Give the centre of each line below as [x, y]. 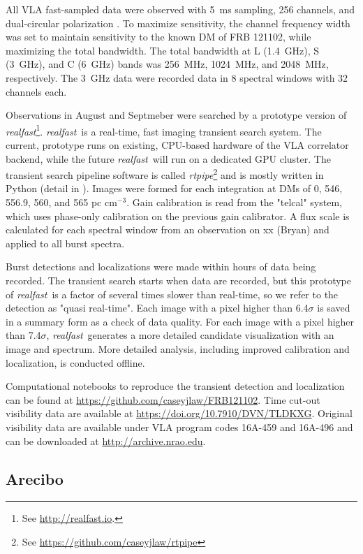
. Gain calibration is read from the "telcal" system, [234, 202]
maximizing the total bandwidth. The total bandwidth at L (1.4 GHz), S [163, 50]
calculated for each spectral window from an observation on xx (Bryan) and [168, 229]
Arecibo [35, 478]
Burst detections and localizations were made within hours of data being [161, 267]
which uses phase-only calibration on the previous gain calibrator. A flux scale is [178, 216]
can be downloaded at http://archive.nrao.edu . [106, 440]
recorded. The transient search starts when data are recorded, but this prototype [179, 280]
